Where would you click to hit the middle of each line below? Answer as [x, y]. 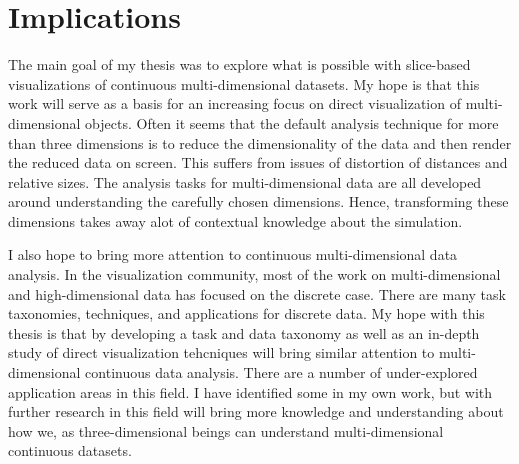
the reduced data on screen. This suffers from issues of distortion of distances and [258, 162]
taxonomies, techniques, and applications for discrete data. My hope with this [246, 313]
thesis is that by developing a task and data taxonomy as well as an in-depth [244, 332]
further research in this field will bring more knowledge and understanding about [256, 411]
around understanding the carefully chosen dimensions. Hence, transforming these [258, 201]
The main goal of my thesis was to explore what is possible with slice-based [239, 64]
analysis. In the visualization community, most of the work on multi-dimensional [254, 274]
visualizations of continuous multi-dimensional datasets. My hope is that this [244, 83]
